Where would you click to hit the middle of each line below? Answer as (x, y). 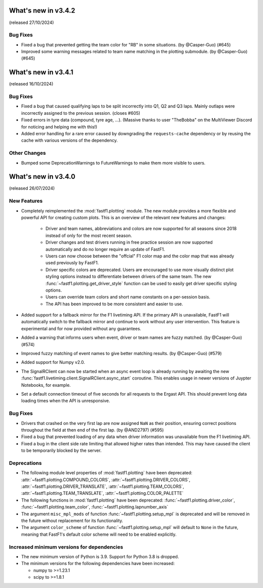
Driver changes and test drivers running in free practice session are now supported (129, 242)
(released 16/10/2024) (31, 84)
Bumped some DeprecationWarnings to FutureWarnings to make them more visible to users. (113, 163)
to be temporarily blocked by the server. (61, 451)
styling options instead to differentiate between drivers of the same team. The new (128, 276)
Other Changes (28, 153)
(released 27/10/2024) (31, 22)
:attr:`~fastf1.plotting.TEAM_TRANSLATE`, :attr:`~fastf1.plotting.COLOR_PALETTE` (102, 493)
